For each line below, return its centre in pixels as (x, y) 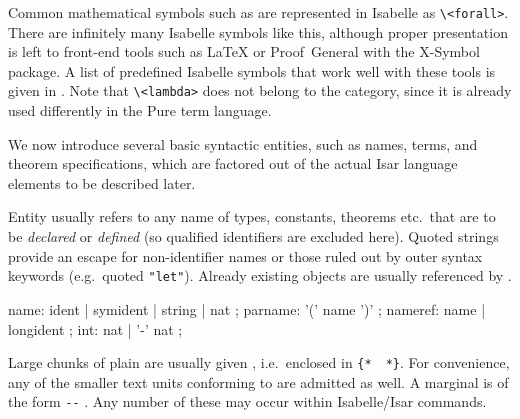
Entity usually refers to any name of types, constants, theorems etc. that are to (252, 216)
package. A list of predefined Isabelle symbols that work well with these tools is (252, 70)
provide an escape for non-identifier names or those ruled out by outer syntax (245, 255)
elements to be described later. (102, 182)
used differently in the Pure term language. (140, 110)
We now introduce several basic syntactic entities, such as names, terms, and (243, 143)
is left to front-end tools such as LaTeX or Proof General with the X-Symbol (244, 51)
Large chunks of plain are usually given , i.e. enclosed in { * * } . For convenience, (259, 362)
